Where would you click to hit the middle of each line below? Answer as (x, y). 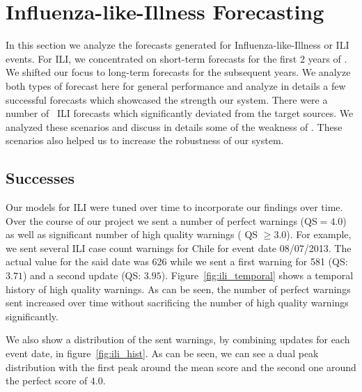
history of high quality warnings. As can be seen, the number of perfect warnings (178, 289)
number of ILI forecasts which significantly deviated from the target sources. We (180, 113)
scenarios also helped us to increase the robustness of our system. (145, 140)
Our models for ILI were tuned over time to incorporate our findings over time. (174, 207)
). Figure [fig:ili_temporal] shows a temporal (257, 275)
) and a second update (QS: (82, 275)
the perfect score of (47, 381)
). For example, (319, 234)
